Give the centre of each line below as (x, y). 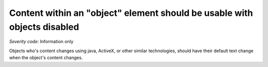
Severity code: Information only (41, 42)
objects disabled (44, 27)
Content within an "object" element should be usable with (131, 13)
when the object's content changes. (46, 58)
